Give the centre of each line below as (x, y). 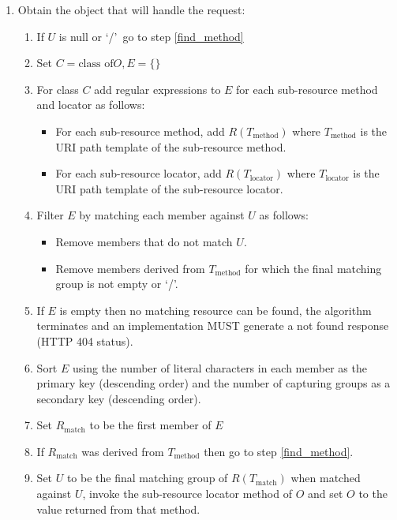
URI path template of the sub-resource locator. (169, 188)
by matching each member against (162, 215)
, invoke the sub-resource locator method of (187, 494)
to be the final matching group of (147, 478)
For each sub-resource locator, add (139, 173)
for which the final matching (313, 268)
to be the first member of (150, 425)
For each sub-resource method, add (140, 131)
